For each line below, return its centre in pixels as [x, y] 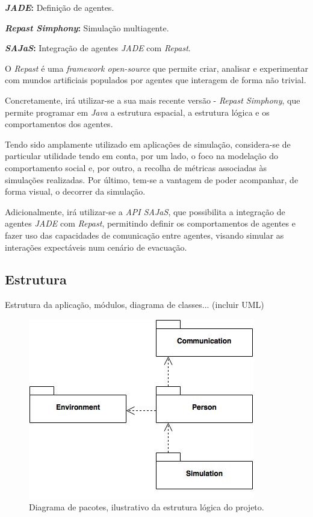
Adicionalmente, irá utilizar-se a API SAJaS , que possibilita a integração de [145, 211]
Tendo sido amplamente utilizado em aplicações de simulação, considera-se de [148, 144]
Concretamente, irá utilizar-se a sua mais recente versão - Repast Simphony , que [153, 100]
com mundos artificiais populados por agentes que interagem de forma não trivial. [156, 80]
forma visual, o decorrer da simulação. [75, 191]
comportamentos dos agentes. [59, 124]
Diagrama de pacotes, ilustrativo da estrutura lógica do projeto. [147, 507]
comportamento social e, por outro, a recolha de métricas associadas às [136, 167]
